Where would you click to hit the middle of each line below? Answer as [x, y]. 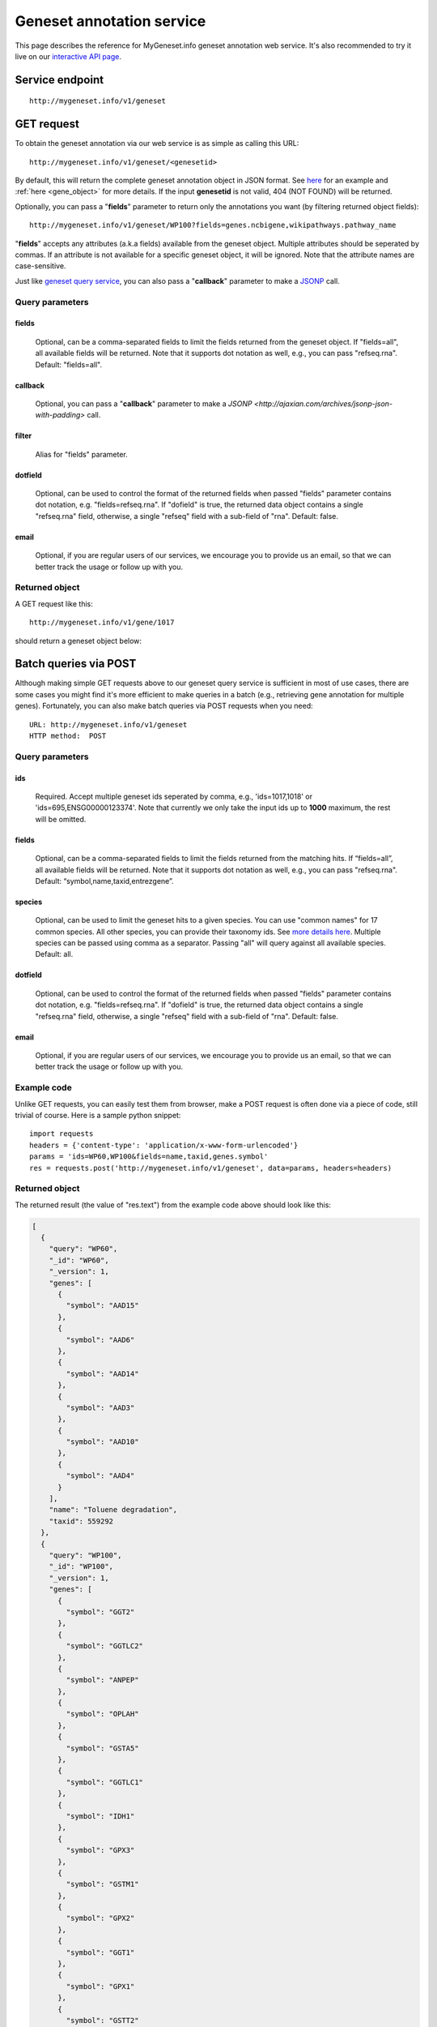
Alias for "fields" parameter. [82, 454]
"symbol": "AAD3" [100, 1408]
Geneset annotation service [110, 21]
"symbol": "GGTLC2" [104, 1646]
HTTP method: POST [68, 736]
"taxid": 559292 [81, 1521]
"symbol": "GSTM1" [102, 1884]
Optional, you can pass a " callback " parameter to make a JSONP [144, 403]
